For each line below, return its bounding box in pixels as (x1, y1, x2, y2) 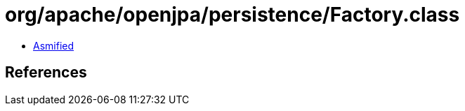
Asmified (33, 39, 74, 52)
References (5, 64, 87, 82)
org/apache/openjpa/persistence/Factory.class (5, 3, 460, 27)
